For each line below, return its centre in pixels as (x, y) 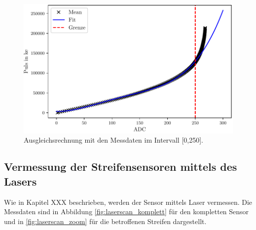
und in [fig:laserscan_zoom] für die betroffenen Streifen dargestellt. (105, 221)
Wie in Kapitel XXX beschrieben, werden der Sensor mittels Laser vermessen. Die (128, 202)
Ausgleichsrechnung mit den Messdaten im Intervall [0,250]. (113, 140)
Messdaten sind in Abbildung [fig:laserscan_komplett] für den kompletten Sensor (127, 211)
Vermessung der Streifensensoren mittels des (121, 167)
